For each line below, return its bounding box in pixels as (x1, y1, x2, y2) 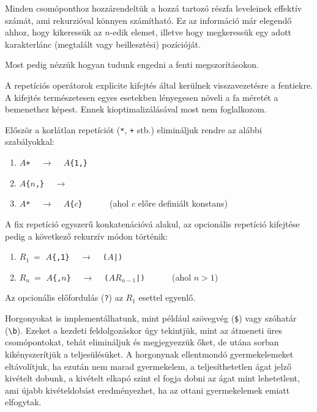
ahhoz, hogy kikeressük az (5, 26, 102, 39)
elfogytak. (5, 395, 42, 408)
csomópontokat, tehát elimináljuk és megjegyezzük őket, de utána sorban (5, 336, 279, 348)
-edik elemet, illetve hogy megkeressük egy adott (110, 26, 292, 39)
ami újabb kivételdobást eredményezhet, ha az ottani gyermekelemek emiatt (5, 383, 290, 396)
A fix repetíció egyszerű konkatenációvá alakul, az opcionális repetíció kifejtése (5, 217, 300, 230)
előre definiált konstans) (138, 197, 228, 210)
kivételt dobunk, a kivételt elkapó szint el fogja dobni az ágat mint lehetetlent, (5, 372, 300, 384)
